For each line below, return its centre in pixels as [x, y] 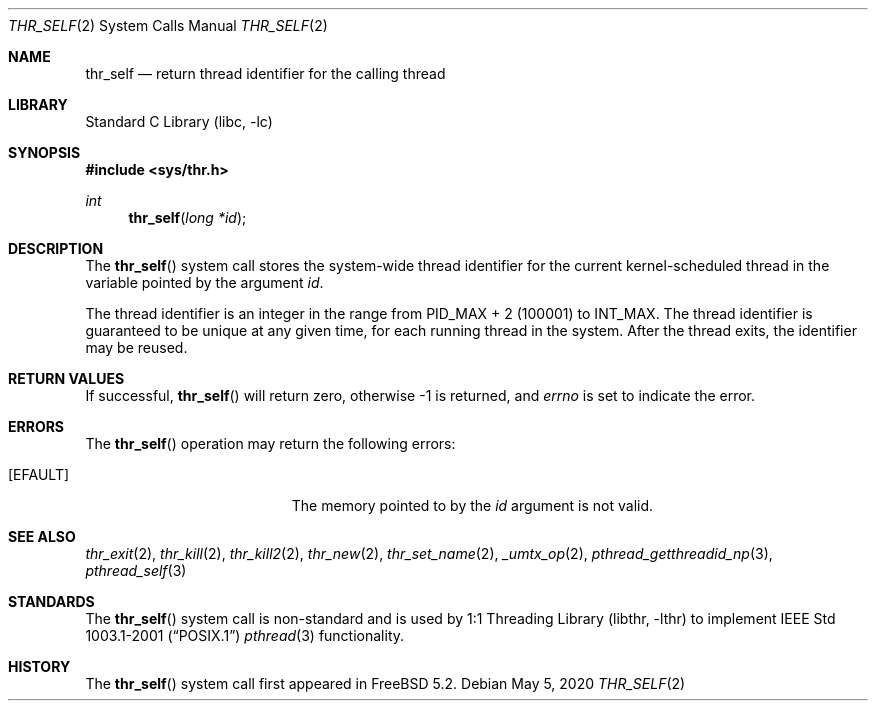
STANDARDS [51, 601]
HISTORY [39, 666]
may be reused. [136, 347]
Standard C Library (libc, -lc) [179, 121]
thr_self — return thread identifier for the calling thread [265, 73]
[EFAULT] [39, 474]
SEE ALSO [42, 536]
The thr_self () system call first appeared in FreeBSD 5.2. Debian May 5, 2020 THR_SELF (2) [385, 683]
